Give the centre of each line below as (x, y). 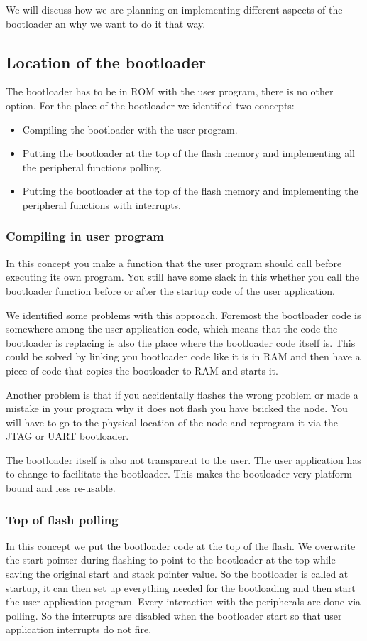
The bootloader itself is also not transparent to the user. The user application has (183, 459)
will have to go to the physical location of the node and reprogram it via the (172, 422)
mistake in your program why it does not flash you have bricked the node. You (177, 408)
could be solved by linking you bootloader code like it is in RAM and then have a (183, 356)
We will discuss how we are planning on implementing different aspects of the (174, 9)
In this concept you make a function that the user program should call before (174, 263)
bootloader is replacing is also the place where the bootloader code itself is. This (181, 342)
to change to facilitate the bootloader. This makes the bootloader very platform (179, 474)
